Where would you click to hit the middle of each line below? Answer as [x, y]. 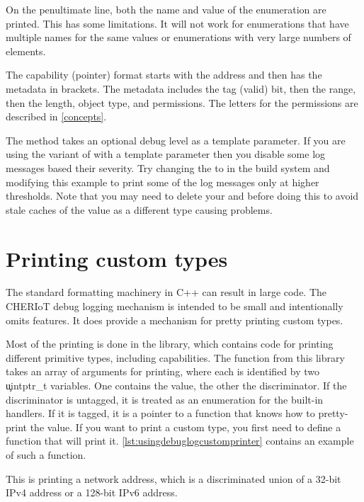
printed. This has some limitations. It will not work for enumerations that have [177, 23]
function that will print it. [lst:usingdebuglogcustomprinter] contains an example [180, 441]
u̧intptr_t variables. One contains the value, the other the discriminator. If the [176, 385]
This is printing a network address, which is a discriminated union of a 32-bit [174, 478]
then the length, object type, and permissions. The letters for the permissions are [182, 102]
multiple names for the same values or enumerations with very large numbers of [178, 37]
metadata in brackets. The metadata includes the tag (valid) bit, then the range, [181, 88]
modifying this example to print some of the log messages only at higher [163, 182]
